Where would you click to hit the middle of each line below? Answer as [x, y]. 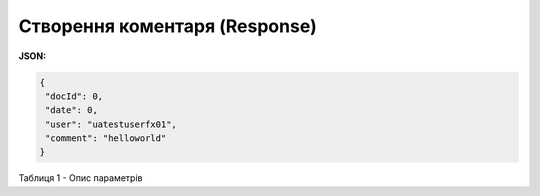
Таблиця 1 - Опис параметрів [80, 178]
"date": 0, [72, 110]
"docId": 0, [74, 96]
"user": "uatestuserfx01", [111, 124]
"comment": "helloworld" [106, 138]
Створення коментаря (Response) [167, 26]
